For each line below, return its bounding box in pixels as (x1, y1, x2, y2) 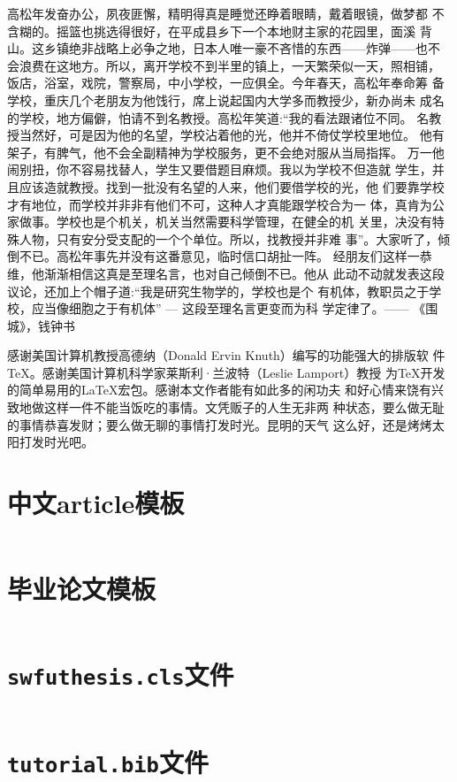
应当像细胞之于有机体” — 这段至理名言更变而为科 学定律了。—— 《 (31, 299, 426, 318)
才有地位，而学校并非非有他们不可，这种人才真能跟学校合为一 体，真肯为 (7, 195, 432, 213)
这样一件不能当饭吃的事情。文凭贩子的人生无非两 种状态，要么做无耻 (43, 398, 445, 417)
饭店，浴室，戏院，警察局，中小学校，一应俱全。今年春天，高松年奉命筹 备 (7, 73, 445, 92)
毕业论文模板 (7, 571, 156, 607)
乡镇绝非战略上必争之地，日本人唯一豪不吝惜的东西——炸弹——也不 (43, 39, 440, 57)
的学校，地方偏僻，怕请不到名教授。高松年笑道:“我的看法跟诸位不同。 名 (7, 108, 430, 126)
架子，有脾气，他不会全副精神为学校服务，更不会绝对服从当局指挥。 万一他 (7, 142, 445, 161)
